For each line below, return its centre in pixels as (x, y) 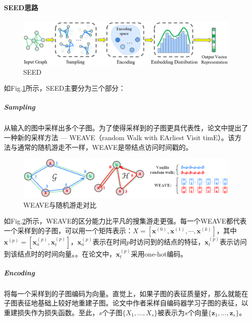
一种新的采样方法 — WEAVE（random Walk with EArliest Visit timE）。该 (119, 137)
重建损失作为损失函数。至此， (51, 312)
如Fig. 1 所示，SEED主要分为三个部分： (65, 88)
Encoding (19, 272)
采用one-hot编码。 (159, 253)
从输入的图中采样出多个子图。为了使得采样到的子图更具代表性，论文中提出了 (126, 128)
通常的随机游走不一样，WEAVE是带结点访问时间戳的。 (105, 147)
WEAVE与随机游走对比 (60, 204)
